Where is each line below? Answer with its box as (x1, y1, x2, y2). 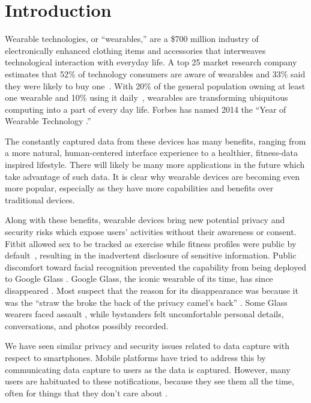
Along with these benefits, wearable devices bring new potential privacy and (5, 213, 285, 226)
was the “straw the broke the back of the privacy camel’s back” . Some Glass (5, 296, 288, 308)
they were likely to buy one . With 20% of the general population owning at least (5, 79, 306, 92)
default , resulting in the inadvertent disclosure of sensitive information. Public (5, 249, 297, 261)
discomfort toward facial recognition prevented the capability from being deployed (5, 260, 306, 273)
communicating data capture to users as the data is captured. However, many (5, 363, 291, 375)
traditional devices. (5, 193, 75, 206)
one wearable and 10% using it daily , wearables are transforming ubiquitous (5, 91, 288, 104)
